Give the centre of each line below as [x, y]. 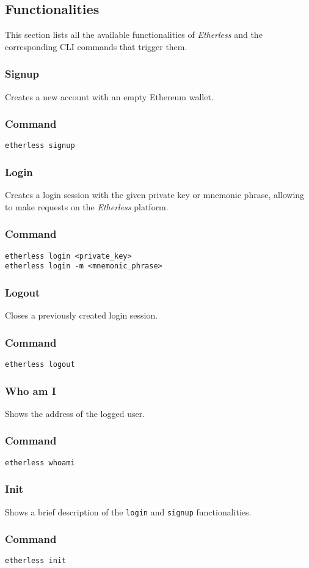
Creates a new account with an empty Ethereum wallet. [109, 96]
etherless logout [40, 365]
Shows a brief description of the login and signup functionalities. [128, 511]
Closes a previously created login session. [82, 315]
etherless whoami [40, 463]
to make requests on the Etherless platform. [87, 206]
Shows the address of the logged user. [75, 413]
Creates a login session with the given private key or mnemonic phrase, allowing [155, 195]
